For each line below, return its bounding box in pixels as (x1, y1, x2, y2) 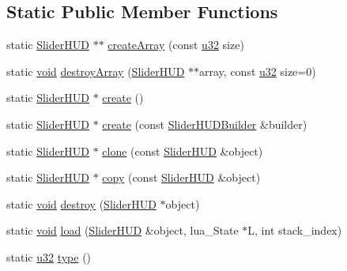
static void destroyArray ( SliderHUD (6, 62, 185, 79)
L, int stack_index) (247, 222, 342, 239)
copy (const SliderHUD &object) (102, 169, 261, 186)
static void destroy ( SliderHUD (6, 195, 157, 212)
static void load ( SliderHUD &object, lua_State (6, 222, 239, 239)
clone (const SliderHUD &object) (102, 142, 263, 159)
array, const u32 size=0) (199, 62, 316, 79)
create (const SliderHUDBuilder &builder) (102, 115, 307, 132)
